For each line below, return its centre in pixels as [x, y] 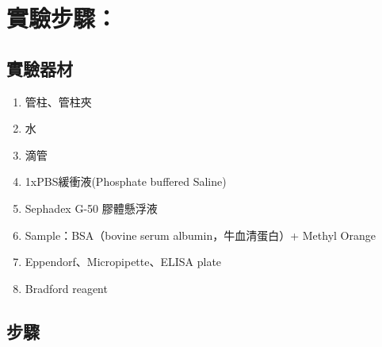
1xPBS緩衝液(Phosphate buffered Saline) [126, 181]
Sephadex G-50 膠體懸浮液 [91, 208]
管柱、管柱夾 [58, 101]
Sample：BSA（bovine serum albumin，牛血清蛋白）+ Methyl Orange [200, 235]
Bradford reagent [66, 288]
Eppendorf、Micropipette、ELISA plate [123, 262]
